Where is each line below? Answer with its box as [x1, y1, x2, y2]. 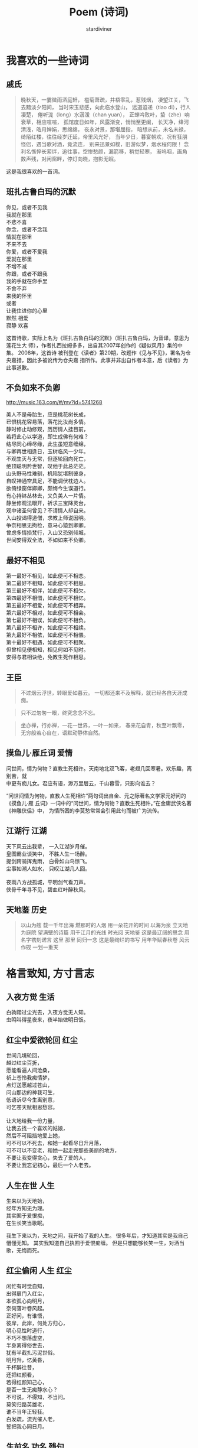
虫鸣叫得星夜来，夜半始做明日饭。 [6, 1016, 89, 1023]
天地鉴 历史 [6, 905, 47, 915]
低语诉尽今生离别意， [6, 1096, 58, 1104]
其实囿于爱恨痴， [6, 1212, 48, 1219]
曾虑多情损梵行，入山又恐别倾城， [6, 529, 89, 536]
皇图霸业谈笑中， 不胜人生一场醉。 [6, 850, 90, 857]
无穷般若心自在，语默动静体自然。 [20, 729, 104, 736]
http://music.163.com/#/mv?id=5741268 [6, 399, 103, 406]
